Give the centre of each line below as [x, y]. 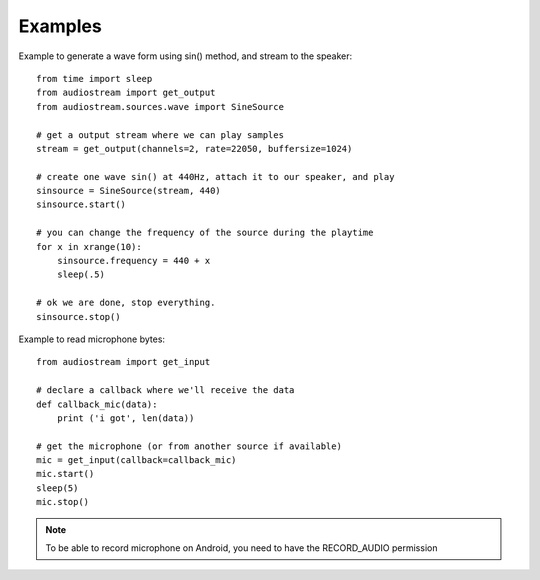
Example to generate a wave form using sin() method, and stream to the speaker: [185, 56]
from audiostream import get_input [123, 362]
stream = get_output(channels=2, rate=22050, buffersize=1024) [194, 148]
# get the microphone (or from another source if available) [189, 446]
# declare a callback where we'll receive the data [165, 390]
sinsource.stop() [78, 316]
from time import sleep [94, 78]
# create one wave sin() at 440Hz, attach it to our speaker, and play [215, 176]
